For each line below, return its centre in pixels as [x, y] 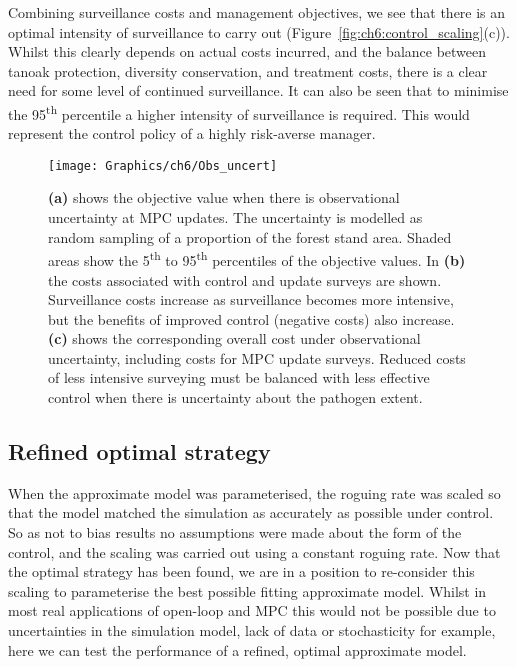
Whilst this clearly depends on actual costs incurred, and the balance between [247, 51]
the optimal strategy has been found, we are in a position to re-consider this [241, 571]
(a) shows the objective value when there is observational [224, 197]
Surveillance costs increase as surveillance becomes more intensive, [251, 299]
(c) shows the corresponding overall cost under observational [234, 338]
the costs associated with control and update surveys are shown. [245, 279]
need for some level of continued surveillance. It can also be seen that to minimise [258, 90]
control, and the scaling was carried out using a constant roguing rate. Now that [254, 551]
